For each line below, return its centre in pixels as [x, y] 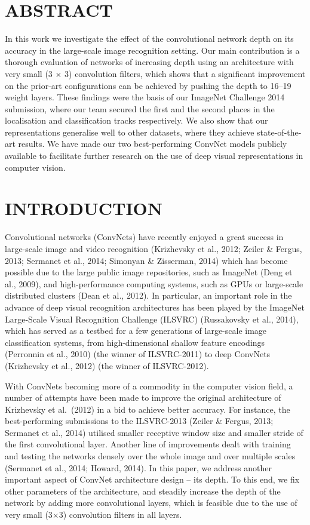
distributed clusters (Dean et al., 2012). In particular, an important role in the [148, 295]
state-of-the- [279, 132]
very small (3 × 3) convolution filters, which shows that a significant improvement [155, 73]
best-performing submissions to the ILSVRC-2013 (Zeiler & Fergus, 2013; [139, 421]
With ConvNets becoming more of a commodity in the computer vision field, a [149, 386]
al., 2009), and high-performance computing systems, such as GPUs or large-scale [154, 283]
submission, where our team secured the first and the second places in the [140, 108]
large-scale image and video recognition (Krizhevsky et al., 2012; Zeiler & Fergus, [154, 248]
